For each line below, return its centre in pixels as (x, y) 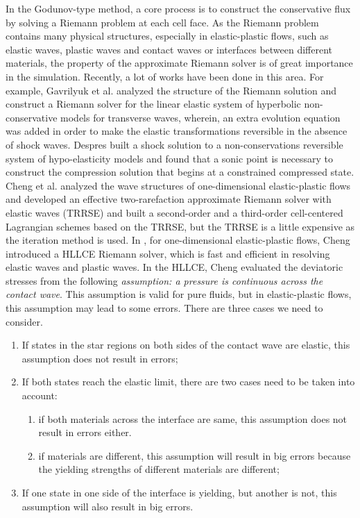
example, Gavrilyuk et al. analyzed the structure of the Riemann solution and (171, 90)
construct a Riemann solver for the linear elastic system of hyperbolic (153, 104)
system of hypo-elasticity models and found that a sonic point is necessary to (169, 158)
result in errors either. (85, 432)
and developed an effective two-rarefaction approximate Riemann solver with (169, 199)
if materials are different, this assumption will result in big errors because (195, 455)
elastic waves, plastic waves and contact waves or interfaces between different (169, 49)
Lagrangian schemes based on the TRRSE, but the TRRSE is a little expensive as (180, 226)
